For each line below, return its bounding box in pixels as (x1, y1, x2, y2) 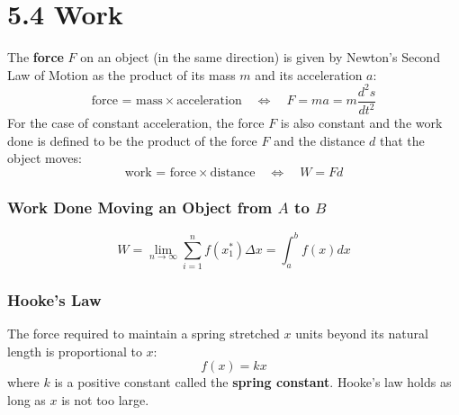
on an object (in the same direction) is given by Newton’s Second (80, 48, 440, 67)
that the (379, 131, 425, 149)
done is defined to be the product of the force (7, 131, 257, 149)
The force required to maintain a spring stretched (7, 324, 280, 343)
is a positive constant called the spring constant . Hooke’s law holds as (54, 373, 452, 392)
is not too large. (61, 391, 149, 410)
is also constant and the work (280, 113, 443, 132)
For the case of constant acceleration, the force (7, 113, 265, 132)
